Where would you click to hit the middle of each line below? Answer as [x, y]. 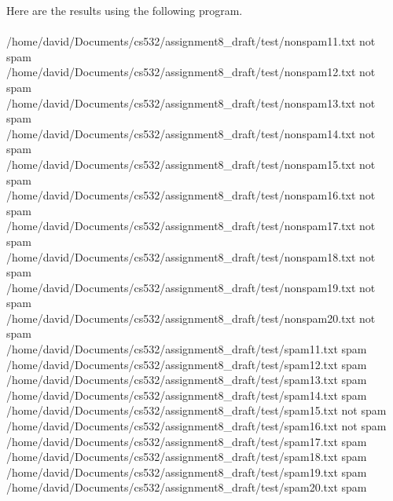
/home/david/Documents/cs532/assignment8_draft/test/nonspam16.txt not [191, 195]
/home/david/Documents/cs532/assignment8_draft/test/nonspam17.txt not [191, 226]
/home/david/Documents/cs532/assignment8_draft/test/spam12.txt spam [187, 364]
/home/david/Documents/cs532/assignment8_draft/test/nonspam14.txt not [191, 133]
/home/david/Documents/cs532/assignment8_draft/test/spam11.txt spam [187, 349]
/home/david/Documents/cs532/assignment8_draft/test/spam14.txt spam [187, 395]
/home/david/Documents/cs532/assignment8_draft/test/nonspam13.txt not [191, 102]
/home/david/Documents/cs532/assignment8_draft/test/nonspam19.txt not [191, 287]
